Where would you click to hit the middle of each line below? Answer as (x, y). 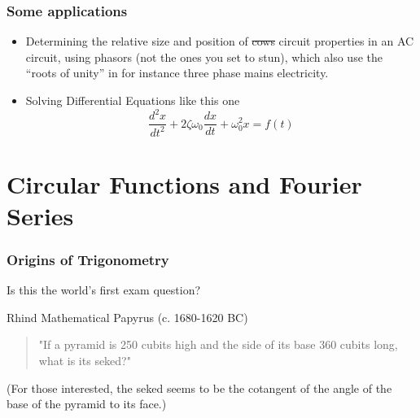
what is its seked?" (85, 361)
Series (40, 215)
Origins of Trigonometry (88, 259)
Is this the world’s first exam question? (104, 290)
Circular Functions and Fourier (184, 183)
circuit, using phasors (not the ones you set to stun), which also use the (204, 57)
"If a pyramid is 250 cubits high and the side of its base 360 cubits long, (218, 344)
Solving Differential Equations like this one (133, 100)
